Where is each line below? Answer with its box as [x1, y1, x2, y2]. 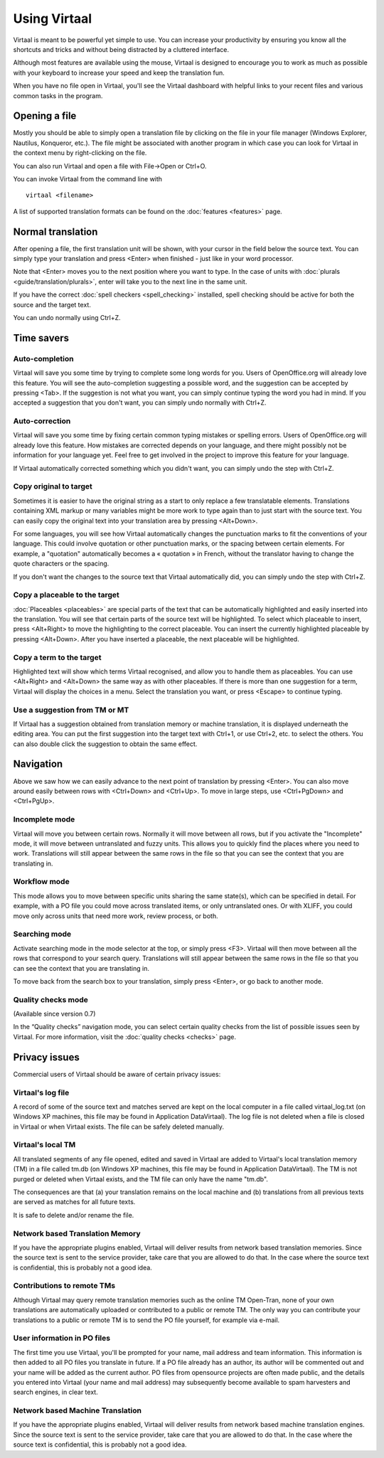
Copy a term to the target [13, 652, 102, 662]
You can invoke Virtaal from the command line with [13, 174, 163, 183]
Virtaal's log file [13, 1087, 70, 1097]
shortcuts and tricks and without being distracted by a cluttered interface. [13, 45, 229, 53]
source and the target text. [13, 300, 92, 309]
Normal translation [13, 225, 98, 238]
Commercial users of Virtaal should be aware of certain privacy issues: [13, 1070, 221, 1078]
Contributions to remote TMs [13, 1281, 116, 1291]
